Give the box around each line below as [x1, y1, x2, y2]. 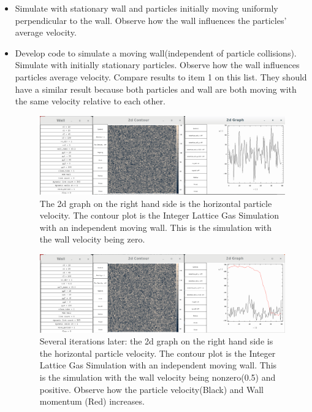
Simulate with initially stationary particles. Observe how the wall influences [15, 58, 300, 71]
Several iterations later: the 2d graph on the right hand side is [39, 335, 273, 348]
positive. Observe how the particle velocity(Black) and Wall [39, 383, 264, 395]
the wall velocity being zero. [39, 233, 145, 246]
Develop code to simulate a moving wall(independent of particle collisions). [15, 46, 297, 59]
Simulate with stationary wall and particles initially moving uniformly [15, 2, 278, 14]
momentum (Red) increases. [39, 395, 145, 408]
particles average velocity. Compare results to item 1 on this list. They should [15, 70, 307, 83]
